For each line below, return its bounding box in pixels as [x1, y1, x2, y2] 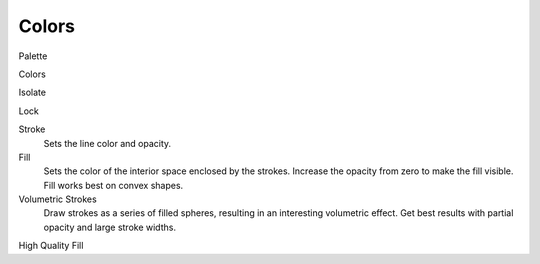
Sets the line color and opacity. [43, 137, 172, 149]
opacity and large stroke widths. [43, 221, 177, 233]
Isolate [18, 86, 47, 99]
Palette [18, 50, 48, 62]
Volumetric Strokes [18, 193, 97, 205]
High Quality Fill [18, 240, 84, 252]
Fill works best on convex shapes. [43, 179, 184, 191]
